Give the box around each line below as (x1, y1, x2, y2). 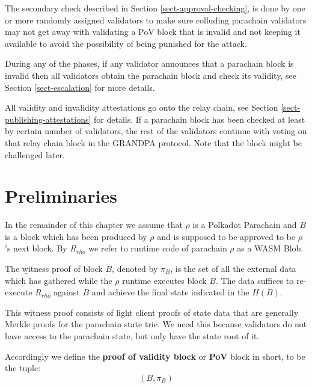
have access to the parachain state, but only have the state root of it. (5, 330, 260, 342)
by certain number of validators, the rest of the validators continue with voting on (5, 125, 307, 137)
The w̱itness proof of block (5, 262, 103, 275)
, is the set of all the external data (170, 262, 296, 275)
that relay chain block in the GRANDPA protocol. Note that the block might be (5, 136, 302, 149)
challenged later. (5, 148, 65, 161)
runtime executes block (122, 274, 207, 286)
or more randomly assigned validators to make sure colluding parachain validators (5, 13, 307, 26)
